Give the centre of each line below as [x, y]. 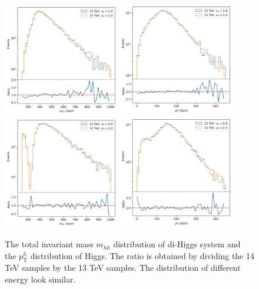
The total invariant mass [49, 244]
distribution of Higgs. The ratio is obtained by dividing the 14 [142, 255]
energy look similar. [40, 279]
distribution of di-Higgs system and [177, 244]
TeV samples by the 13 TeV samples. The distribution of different [123, 268]
